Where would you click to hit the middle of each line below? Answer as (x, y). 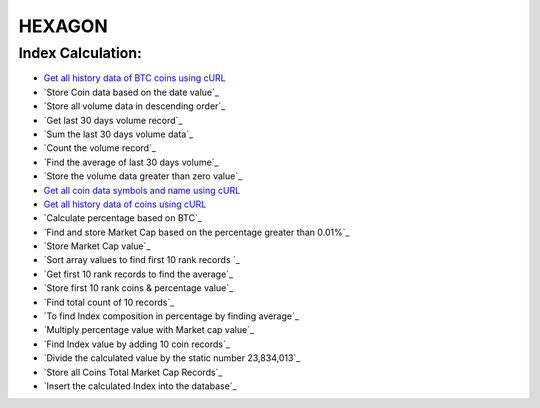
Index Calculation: (80, 53)
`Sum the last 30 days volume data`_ (118, 134)
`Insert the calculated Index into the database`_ (140, 386)
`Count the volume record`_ (100, 148)
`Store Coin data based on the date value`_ (131, 92)
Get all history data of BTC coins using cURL (135, 78)
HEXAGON (63, 26)
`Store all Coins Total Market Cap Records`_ (133, 372)
